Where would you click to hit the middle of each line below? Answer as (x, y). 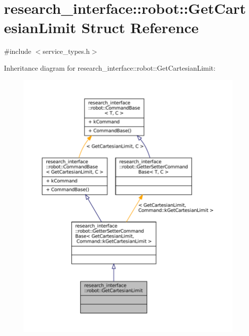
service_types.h (66, 51)
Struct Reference (140, 27)
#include (18, 51)
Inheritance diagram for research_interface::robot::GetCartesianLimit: (110, 67)
